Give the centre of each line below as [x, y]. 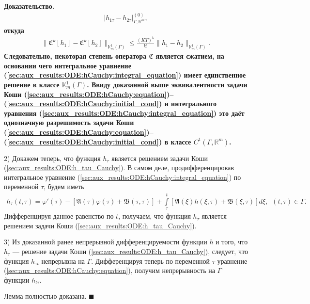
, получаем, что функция [155, 216]
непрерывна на [63, 261]
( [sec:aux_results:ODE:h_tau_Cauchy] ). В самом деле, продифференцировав [119, 168]
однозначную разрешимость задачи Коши [69, 122]
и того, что [232, 242]
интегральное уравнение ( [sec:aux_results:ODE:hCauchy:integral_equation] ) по [123, 177]
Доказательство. [29, 6]
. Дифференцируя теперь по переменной [151, 261]
